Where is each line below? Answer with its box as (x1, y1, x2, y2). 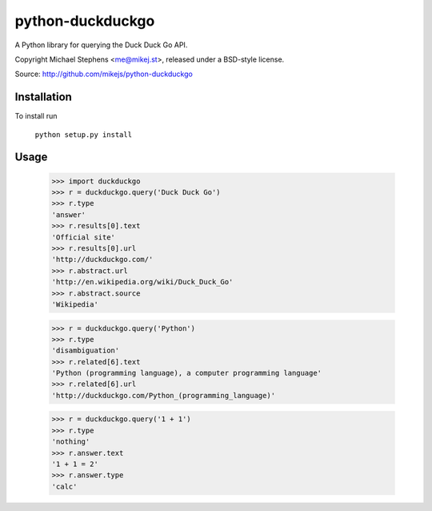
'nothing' (51, 437, 90, 446)
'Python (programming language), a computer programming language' (51, 368, 322, 378)
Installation (14, 91, 72, 104)
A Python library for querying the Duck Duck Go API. (14, 40, 188, 50)
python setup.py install (34, 130, 132, 139)
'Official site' (51, 232, 116, 242)
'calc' (51, 481, 78, 491)
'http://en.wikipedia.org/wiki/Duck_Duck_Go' (51, 277, 234, 287)
